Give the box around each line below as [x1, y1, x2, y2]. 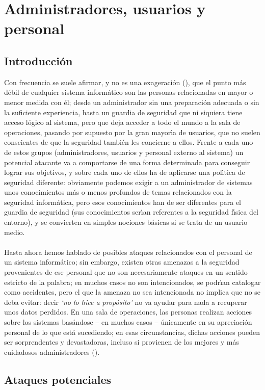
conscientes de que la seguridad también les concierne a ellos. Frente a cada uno [4, 137, 253, 147]
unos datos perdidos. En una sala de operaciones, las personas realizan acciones [4, 306, 252, 317]
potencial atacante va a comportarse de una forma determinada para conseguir [4, 157, 250, 167]
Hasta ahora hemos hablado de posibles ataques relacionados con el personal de [4, 246, 252, 257]
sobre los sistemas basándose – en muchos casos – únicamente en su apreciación [4, 317, 252, 327]
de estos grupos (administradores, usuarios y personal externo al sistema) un [4, 146, 244, 157]
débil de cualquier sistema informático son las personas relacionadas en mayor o [4, 87, 253, 97]
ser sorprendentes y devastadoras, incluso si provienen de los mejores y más [4, 336, 240, 347]
